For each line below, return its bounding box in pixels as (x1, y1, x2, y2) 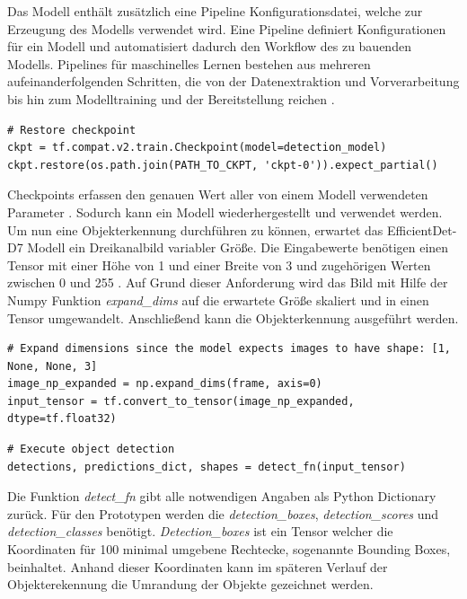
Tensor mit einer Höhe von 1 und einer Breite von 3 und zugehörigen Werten (7, 255, 431, 274)
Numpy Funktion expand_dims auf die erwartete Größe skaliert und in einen (7, 290, 429, 309)
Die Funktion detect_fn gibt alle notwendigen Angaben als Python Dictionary (7, 487, 436, 506)
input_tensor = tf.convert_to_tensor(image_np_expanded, (7, 394, 355, 408)
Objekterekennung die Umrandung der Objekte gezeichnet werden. (7, 575, 374, 594)
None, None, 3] (7, 359, 98, 373)
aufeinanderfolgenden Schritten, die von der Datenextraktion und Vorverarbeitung (7, 72, 460, 91)
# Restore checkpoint (7, 123, 137, 137)
